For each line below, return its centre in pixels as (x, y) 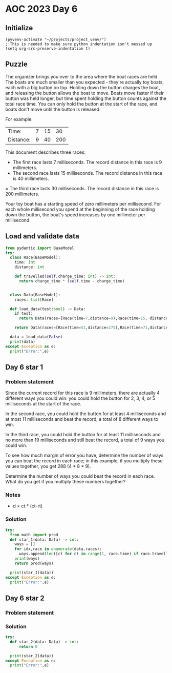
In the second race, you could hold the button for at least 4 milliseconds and (86, 414)
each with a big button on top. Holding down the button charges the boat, (83, 87)
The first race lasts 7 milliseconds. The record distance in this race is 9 (87, 162)
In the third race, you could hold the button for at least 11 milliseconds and (83, 435)
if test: (24, 314)
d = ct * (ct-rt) (27, 506)
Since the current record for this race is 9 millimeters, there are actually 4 (83, 393)
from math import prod (34, 535)
